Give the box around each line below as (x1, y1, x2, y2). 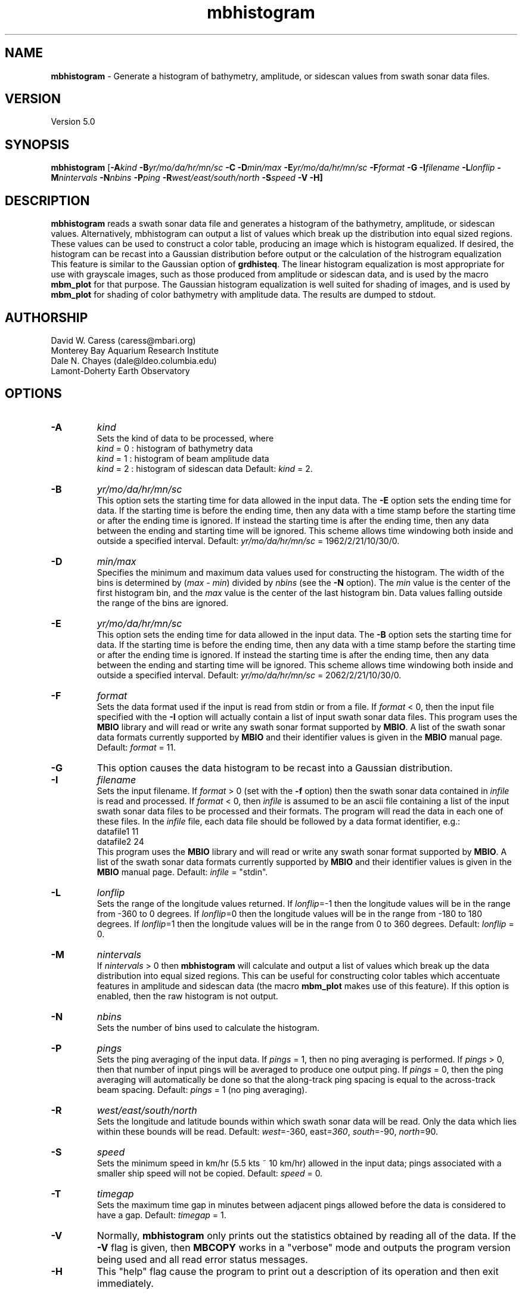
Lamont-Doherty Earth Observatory (51, 365, 190, 376)
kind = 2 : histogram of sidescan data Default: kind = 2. (97, 463, 313, 474)
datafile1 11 (97, 826, 139, 836)
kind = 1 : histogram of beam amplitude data (97, 453, 269, 464)
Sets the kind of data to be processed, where (97, 433, 274, 443)
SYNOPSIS (5, 137, 70, 152)
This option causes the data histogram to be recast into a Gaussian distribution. (97, 761, 453, 774)
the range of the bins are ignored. (97, 597, 229, 608)
